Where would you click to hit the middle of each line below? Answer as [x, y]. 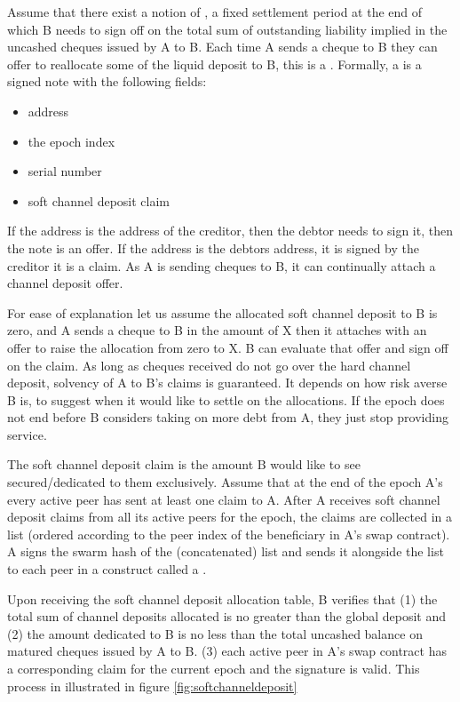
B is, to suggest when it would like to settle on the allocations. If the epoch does [226, 399]
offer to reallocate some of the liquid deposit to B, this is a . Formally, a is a [214, 64]
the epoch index [71, 141]
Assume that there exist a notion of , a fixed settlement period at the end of [215, 12]
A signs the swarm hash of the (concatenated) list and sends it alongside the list [226, 551]
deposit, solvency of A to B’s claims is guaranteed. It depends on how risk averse [227, 383]
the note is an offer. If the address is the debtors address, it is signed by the [213, 247]
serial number [65, 171]
